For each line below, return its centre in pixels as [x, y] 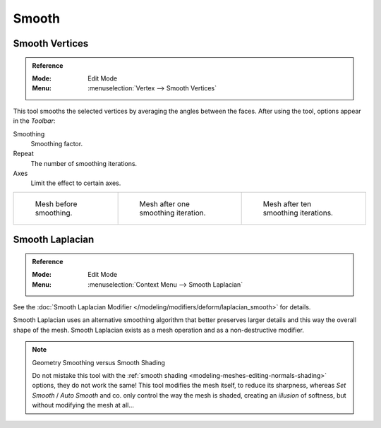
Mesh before [56, 203]
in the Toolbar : [34, 121]
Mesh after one [165, 203]
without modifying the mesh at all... [83, 405]
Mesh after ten [287, 203]
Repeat [24, 154]
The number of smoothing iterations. [84, 163]
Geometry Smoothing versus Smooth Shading [99, 362]
